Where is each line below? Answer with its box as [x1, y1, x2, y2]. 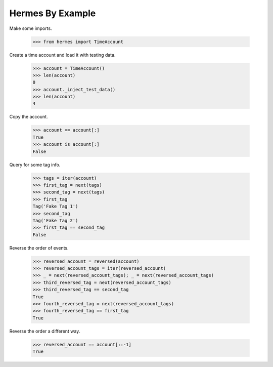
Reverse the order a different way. [9, 328, 80, 334]
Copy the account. [9, 114, 48, 120]
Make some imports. [9, 25, 53, 31]
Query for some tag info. [9, 161, 61, 168]
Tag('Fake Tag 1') [32, 203, 78, 210]
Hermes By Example [9, 8, 96, 19]
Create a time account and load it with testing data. [9, 52, 116, 58]
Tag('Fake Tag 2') [32, 218, 78, 223]
